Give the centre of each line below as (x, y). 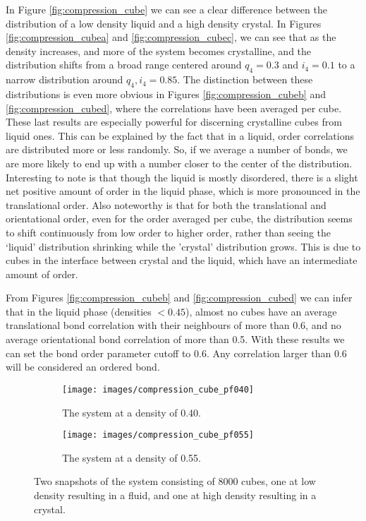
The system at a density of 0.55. (132, 457)
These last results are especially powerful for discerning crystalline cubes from (174, 122)
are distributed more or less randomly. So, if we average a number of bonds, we (177, 149)
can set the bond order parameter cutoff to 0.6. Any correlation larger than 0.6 (176, 353)
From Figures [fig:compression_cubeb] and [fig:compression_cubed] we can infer (179, 298)
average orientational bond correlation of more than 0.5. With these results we (175, 339)
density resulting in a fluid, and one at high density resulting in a (175, 495)
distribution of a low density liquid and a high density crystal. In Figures (164, 23)
